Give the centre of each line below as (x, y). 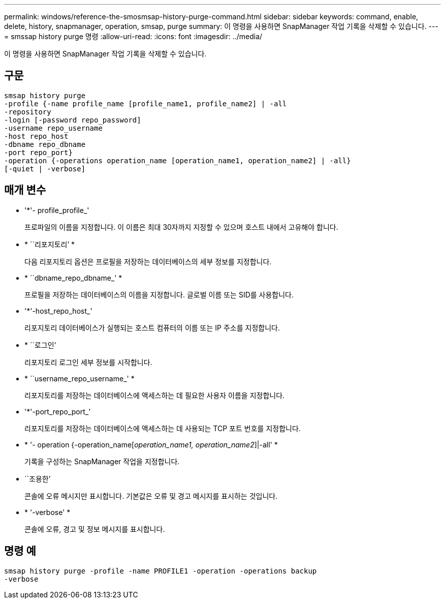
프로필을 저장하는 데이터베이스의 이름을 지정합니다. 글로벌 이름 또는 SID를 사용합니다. (159, 294)
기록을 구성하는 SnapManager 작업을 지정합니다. (102, 461)
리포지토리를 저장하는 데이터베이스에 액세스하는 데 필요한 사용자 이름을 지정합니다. (155, 395)
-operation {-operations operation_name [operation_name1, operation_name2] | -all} (178, 160)
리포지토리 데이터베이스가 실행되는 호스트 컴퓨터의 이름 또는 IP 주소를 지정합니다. (152, 327)
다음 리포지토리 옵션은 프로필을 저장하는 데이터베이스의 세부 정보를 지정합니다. (148, 261)
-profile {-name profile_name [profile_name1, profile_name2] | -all (146, 103)
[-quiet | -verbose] (45, 169)
